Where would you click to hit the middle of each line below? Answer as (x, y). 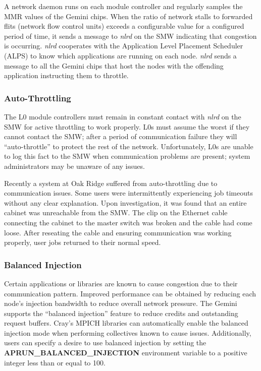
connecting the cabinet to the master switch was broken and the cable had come (128, 222)
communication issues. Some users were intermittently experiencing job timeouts (128, 193)
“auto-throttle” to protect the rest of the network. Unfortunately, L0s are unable (129, 146)
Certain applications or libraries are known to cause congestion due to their (121, 283)
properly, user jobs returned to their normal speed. (83, 242)
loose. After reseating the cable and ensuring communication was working (118, 232)
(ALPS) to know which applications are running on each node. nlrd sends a (120, 55)
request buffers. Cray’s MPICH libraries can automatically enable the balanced (126, 323)
